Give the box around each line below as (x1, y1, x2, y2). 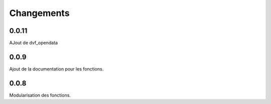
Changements (9, 7, 70, 18)
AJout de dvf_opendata (9, 40, 58, 46)
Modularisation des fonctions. (9, 92, 71, 98)
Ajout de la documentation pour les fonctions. (9, 65, 104, 72)
